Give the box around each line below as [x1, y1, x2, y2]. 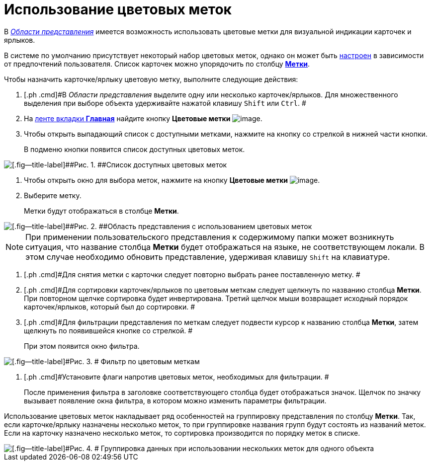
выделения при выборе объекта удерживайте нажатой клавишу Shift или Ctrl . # [24, 98, 306, 107]
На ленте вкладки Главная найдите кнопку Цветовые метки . [24, 114, 262, 123]
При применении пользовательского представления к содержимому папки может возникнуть [25, 232, 394, 242]
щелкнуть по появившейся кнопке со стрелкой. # [24, 326, 193, 335]
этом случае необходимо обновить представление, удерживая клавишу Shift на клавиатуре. [25, 251, 390, 262]
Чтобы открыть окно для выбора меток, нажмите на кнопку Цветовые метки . [24, 175, 320, 184]
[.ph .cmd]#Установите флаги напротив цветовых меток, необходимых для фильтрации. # [24, 372, 329, 381]
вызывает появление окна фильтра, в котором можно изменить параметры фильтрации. [24, 396, 327, 405]
